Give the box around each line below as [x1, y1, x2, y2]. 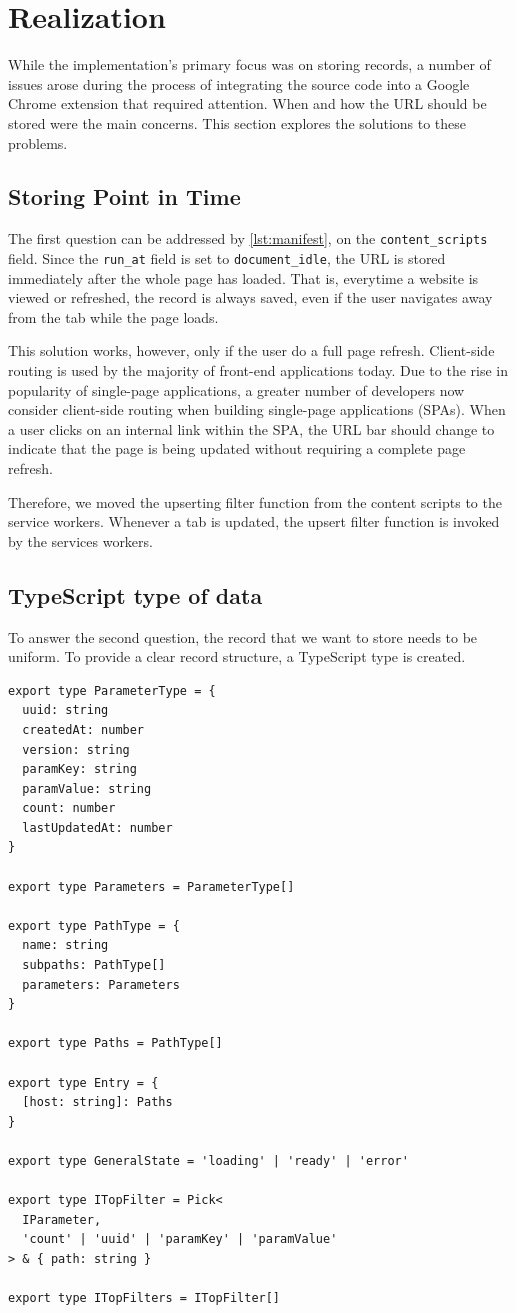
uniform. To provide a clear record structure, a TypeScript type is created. [8, 646, 466, 667]
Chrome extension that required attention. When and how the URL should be [8, 93, 487, 114]
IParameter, [22, 1212, 102, 1227]
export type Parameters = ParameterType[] [8, 879, 295, 894]
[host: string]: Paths [22, 1095, 173, 1110]
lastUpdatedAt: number [22, 820, 173, 835]
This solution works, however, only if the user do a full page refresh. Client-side [8, 340, 495, 361]
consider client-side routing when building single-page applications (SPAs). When [8, 399, 506, 420]
